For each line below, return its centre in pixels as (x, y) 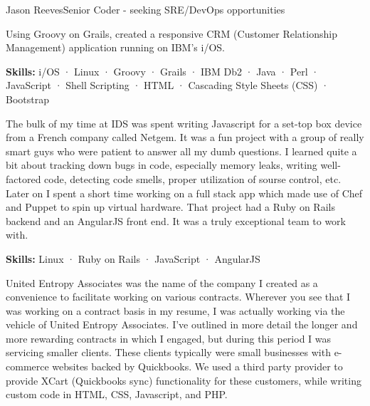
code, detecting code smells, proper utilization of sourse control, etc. (193, 178)
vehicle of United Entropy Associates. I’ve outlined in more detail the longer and (182, 324)
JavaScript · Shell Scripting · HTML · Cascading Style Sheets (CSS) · (168, 85)
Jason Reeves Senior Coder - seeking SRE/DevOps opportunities (146, 9)
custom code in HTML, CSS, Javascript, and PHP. (117, 394)
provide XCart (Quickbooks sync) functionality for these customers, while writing (184, 380)
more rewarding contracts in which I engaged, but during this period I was (169, 338)
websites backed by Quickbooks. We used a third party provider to (197, 366)
